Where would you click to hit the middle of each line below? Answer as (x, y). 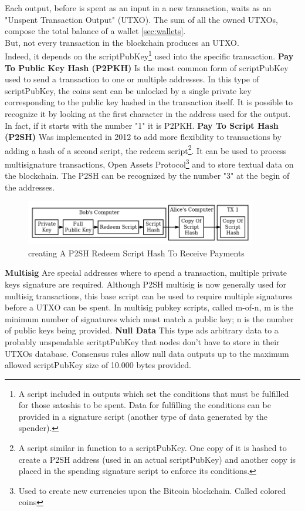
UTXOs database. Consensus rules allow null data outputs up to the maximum (147, 353)
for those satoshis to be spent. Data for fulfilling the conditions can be (145, 405)
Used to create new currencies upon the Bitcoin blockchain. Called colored (152, 490)
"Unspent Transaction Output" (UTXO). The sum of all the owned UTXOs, (141, 19)
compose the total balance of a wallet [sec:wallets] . (95, 31)
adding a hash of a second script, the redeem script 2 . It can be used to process (146, 149)
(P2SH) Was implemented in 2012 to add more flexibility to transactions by (143, 137)
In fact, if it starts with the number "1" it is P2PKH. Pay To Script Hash (142, 125)
